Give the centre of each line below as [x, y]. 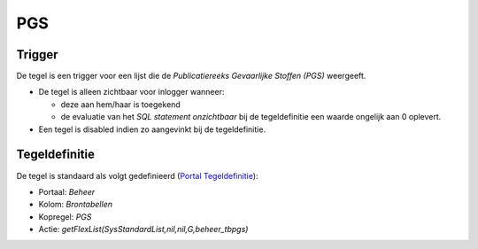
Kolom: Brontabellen [75, 205]
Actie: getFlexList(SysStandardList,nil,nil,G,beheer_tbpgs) [143, 230]
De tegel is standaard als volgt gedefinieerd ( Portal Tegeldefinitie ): [137, 175]
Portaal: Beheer [67, 191]
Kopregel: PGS [65, 216]
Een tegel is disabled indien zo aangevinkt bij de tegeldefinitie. [152, 129]
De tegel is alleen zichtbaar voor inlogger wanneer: [131, 92]
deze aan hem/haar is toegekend [120, 104]
